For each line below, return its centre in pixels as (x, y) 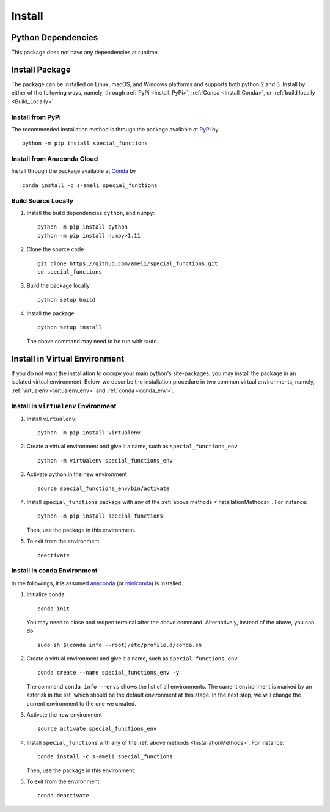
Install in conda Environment (54, 571)
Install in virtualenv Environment (64, 406)
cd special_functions (70, 272)
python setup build (67, 300)
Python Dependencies (54, 38)
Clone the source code (55, 249)
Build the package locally (58, 286)
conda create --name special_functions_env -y (108, 673)
